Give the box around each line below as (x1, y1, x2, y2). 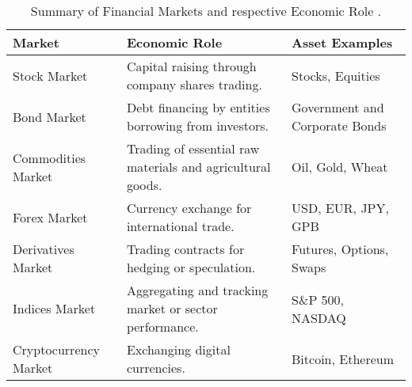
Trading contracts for (126, 240, 245, 258)
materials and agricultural (126, 157, 271, 176)
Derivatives (13, 240, 74, 258)
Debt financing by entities (126, 98, 270, 116)
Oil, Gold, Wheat (292, 157, 388, 176)
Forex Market (13, 207, 88, 226)
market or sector (126, 299, 218, 317)
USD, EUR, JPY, (292, 199, 389, 217)
